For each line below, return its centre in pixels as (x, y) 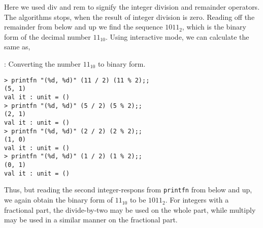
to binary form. (122, 63)
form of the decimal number (47, 36)
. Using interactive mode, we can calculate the (177, 36)
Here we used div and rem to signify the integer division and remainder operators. (132, 7)
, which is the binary (214, 27)
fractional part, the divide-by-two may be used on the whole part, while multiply (130, 209)
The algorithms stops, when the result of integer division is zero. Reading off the (129, 17)
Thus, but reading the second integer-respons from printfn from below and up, (128, 190)
